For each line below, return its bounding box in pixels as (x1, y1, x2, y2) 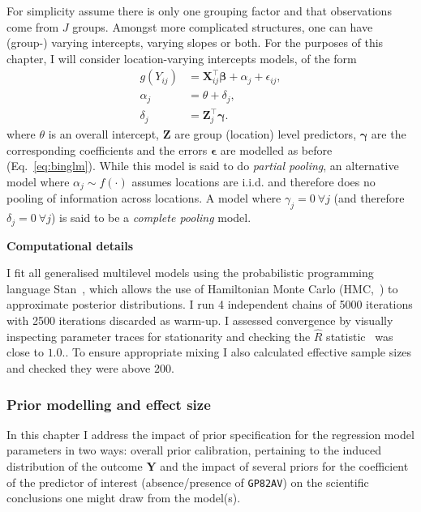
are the (371, 126, 406, 143)
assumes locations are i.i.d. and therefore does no (131, 173, 376, 190)
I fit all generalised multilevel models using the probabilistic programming (6, 264, 374, 281)
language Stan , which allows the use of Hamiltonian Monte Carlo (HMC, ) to (6, 279, 398, 297)
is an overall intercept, (48, 126, 159, 143)
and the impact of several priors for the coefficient (160, 458, 409, 475)
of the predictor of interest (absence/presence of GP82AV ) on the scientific (6, 473, 369, 490)
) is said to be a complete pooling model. (50, 209, 251, 226)
